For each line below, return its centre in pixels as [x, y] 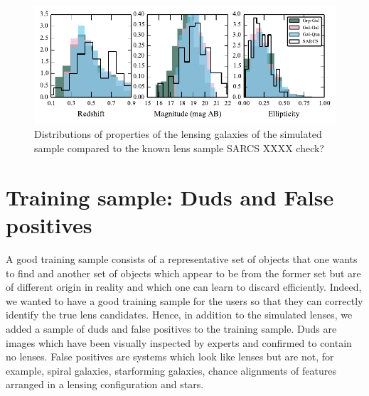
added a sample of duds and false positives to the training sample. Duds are [171, 328]
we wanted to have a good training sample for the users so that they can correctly [184, 300]
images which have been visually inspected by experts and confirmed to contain [179, 342]
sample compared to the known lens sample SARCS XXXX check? [179, 148]
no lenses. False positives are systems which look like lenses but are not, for [170, 357]
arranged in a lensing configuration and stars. [105, 384]
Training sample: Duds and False [170, 197]
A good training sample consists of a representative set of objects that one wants [182, 258]
